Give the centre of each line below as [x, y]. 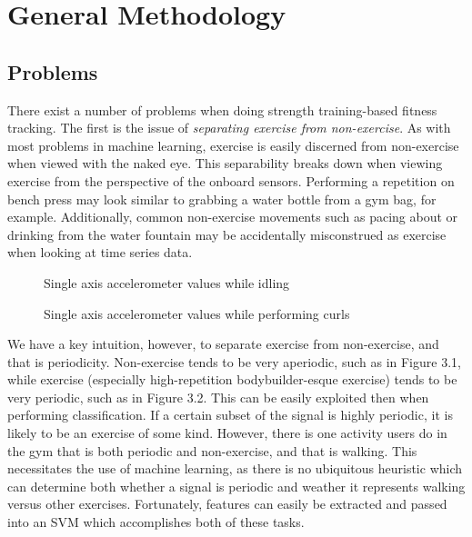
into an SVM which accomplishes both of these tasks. [156, 522]
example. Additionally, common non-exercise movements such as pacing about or [233, 217]
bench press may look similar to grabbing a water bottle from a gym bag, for [222, 199]
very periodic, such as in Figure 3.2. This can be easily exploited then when [218, 397]
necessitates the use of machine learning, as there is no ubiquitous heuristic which [235, 468]
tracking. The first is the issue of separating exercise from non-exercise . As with [229, 128]
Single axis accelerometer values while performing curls [197, 313]
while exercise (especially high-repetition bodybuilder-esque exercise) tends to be [232, 379]
